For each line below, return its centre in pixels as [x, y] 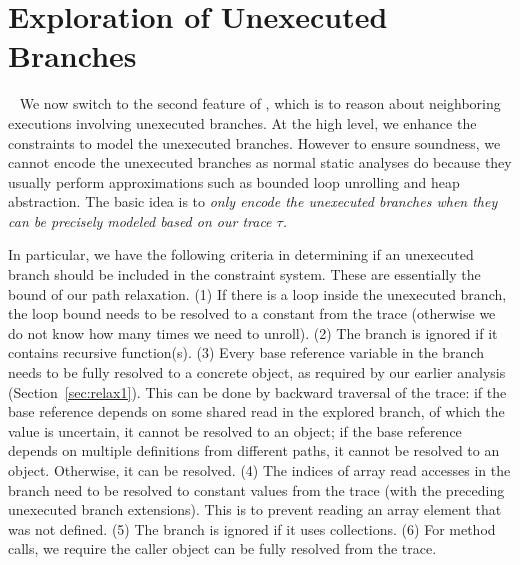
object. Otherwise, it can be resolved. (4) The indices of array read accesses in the [259, 470]
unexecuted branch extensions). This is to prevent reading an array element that [255, 509]
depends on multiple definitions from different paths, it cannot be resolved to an [254, 450]
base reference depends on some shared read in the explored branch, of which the [256, 411]
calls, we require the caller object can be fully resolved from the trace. [222, 548]
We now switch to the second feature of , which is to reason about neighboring [260, 103]
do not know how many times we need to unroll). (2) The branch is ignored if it [253, 332]
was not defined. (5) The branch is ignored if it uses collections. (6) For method [252, 528]
